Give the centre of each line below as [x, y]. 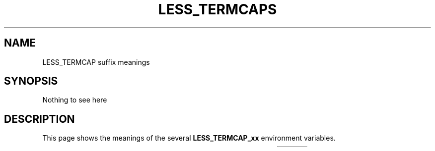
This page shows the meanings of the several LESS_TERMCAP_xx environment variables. [189, 138]
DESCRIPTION [39, 119]
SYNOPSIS [31, 81]
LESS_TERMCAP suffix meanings [96, 62]
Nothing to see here [75, 100]
